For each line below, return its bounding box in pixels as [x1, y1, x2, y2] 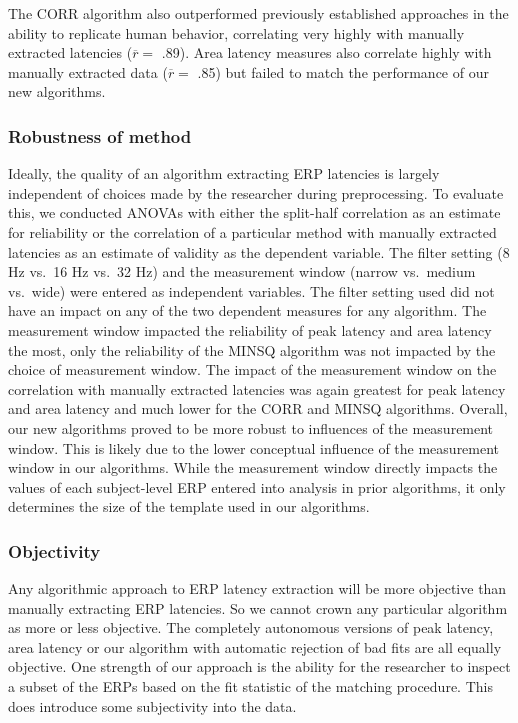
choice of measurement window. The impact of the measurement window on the [8, 359, 497, 380]
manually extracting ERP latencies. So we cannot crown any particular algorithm [8, 597, 508, 618]
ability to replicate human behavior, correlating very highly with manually [8, 22, 465, 43]
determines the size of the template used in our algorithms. [8, 496, 370, 517]
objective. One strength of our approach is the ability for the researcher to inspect [8, 656, 511, 677]
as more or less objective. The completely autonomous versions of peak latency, [8, 617, 494, 638]
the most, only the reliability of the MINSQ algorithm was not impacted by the [8, 339, 496, 360]
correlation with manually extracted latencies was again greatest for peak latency [8, 378, 506, 399]
